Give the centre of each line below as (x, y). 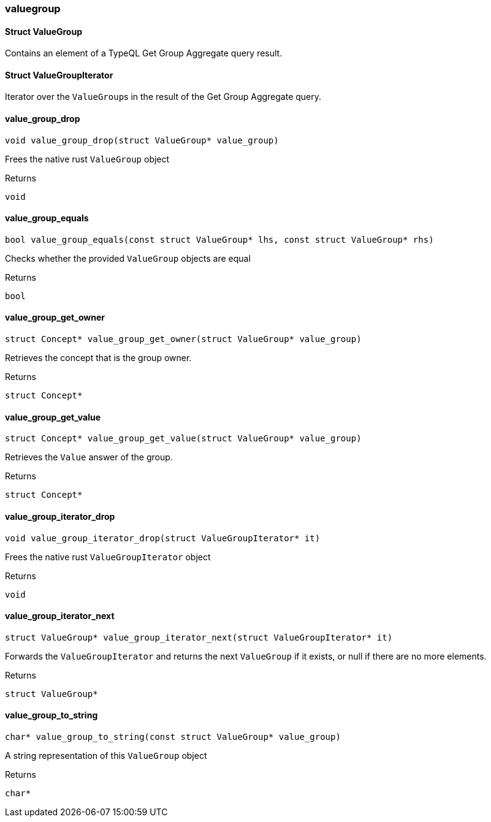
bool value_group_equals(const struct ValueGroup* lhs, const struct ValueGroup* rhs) (219, 239)
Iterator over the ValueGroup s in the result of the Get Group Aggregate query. (163, 97)
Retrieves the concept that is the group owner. (98, 358)
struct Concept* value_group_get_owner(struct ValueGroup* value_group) (183, 339)
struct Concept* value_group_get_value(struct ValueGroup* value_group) (183, 439)
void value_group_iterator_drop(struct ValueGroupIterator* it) (163, 538)
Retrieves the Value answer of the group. (89, 457)
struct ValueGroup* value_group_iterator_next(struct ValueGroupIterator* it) (199, 637)
